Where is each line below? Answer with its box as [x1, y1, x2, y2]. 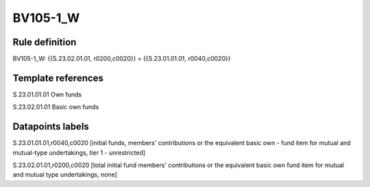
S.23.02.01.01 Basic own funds [12, 103, 99, 111]
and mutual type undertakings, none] [12, 171, 118, 179]
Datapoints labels [12, 121, 89, 133]
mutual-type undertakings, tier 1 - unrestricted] [12, 148, 146, 157]
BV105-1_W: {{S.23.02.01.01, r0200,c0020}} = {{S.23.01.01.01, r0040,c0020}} [12, 55, 231, 63]
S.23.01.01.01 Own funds [12, 90, 82, 99]
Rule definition [12, 36, 77, 48]
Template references [12, 72, 104, 84]
